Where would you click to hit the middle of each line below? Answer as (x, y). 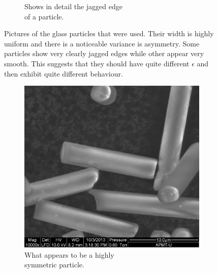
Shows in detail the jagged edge (73, 6)
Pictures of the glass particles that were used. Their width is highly (109, 33)
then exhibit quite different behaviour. (64, 73)
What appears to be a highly (69, 254)
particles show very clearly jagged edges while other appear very (104, 53)
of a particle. (44, 16)
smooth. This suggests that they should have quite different (97, 63)
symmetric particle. (54, 265)
